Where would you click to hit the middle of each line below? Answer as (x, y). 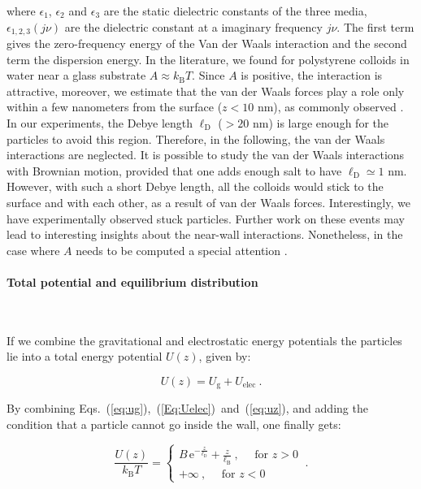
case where (33, 250)
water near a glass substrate (76, 75)
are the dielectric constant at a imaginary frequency (193, 26)
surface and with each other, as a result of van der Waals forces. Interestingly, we (208, 202)
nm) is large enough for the (320, 123)
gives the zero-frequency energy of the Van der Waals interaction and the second (207, 43)
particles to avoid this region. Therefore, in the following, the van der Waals (196, 138)
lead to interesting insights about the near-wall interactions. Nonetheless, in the (205, 234)
